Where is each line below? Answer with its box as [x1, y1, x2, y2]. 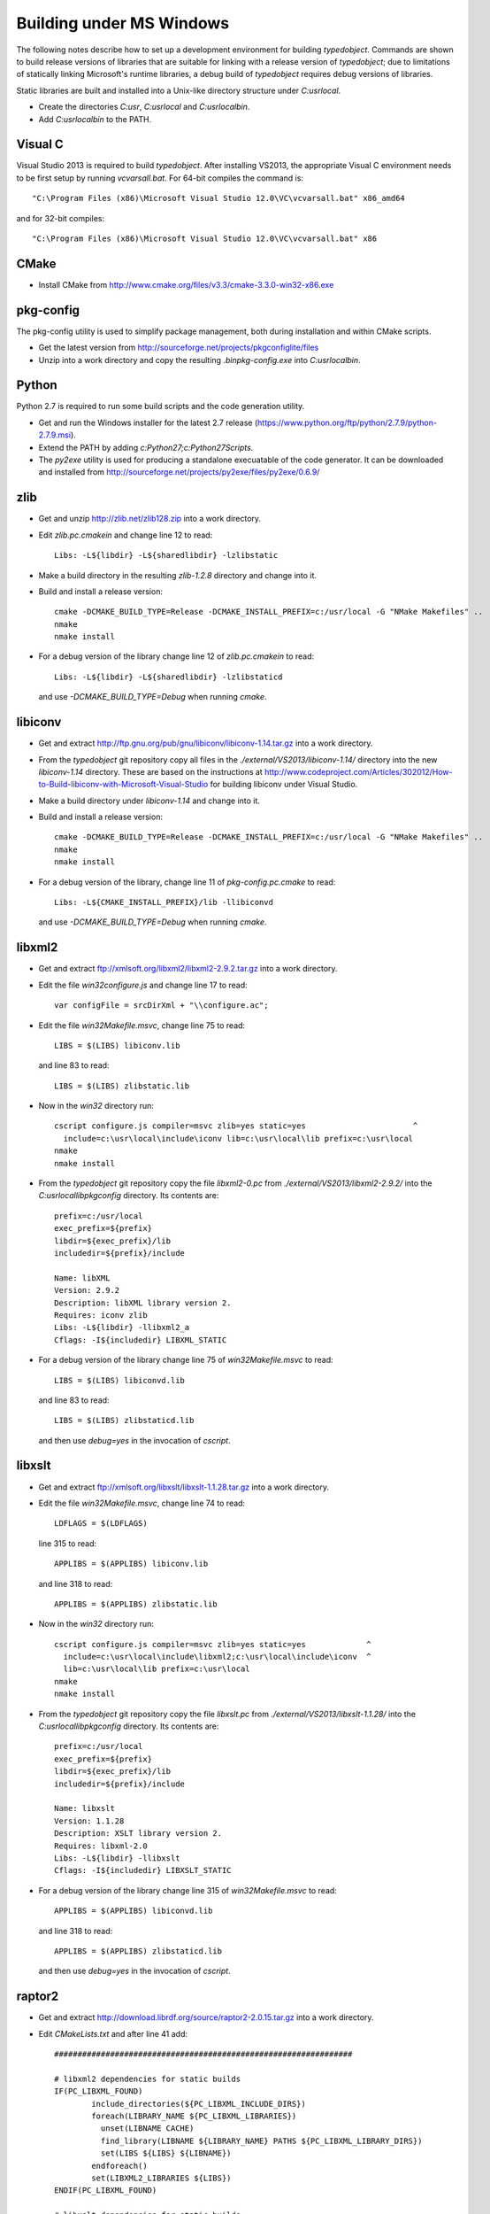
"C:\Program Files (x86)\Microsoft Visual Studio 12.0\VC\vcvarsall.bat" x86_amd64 [32, 193, 406, 204]
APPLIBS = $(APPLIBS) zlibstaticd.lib [54, 1946, 223, 1956]
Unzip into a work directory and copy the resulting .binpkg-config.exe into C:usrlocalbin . [38, 354, 362, 365]
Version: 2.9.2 [54, 1285, 120, 1296]
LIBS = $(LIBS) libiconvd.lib [54, 1375, 186, 1385]
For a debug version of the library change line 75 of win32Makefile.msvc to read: [38, 1355, 333, 1366]
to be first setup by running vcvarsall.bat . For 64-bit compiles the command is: [16, 173, 304, 183]
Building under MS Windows [16, 13, 230, 33]
